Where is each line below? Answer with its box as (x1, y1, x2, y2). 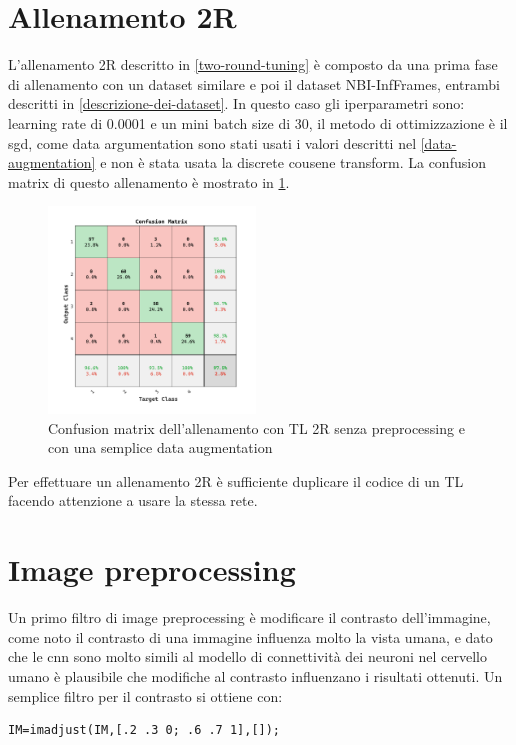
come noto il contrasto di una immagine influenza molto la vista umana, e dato (8, 626, 493, 647)
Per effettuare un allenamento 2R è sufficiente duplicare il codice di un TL (8, 470, 464, 491)
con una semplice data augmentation (48, 437, 273, 458)
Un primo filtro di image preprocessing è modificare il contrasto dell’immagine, (8, 607, 491, 628)
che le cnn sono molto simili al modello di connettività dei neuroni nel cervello (8, 646, 487, 667)
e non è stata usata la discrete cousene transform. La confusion (100, 152, 486, 173)
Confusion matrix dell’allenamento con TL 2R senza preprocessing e (48, 417, 465, 438)
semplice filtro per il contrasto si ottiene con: (8, 685, 283, 706)
